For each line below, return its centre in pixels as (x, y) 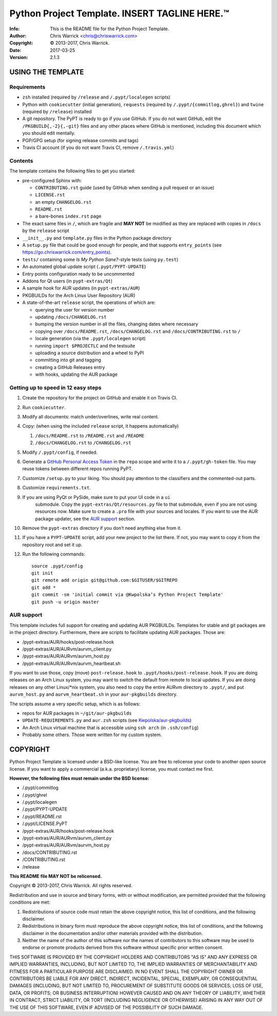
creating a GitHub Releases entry (70, 367)
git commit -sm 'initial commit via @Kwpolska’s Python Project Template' (127, 595)
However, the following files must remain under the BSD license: (80, 778)
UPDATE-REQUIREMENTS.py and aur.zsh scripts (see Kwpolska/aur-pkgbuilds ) (107, 720)
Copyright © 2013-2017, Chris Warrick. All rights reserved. (71, 886)
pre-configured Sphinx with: (52, 180)
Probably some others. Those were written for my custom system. (92, 735)
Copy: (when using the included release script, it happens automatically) (101, 426)
